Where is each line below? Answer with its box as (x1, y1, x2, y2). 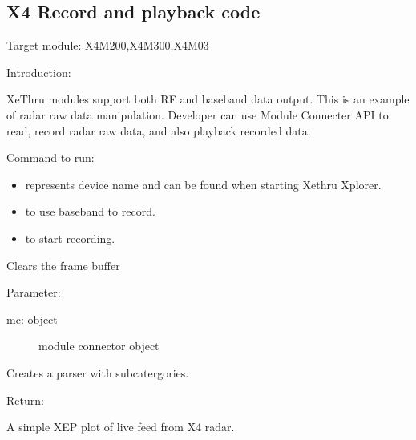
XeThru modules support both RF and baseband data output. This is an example (6, 91, 410, 107)
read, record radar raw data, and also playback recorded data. (6, 122, 311, 139)
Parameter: (6, 284, 61, 301)
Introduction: (6, 63, 71, 80)
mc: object (6, 310, 58, 327)
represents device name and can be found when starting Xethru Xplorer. (25, 176, 382, 192)
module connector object (38, 337, 160, 354)
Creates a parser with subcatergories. (6, 364, 189, 381)
